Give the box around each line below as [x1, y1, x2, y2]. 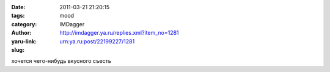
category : [11, 20, 37, 27]
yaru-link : [11, 37, 37, 45]
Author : [11, 29, 32, 37]
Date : [11, 4, 26, 10]
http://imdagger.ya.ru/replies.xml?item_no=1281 [59, 29, 180, 37]
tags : [11, 12, 25, 20]
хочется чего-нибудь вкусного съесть [11, 57, 111, 65]
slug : [11, 46, 24, 53]
